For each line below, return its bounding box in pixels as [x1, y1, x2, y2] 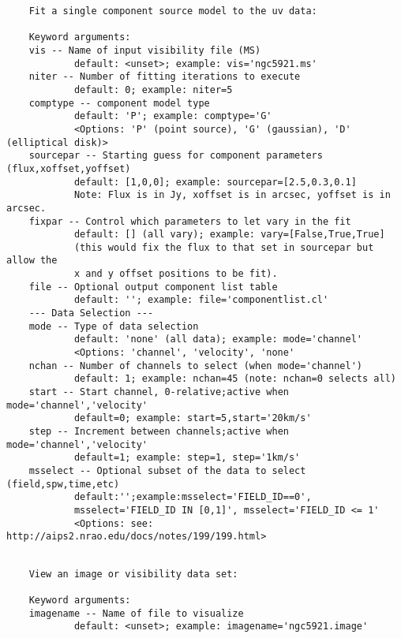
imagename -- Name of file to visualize [28, 607, 244, 619]
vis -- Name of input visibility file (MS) [28, 44, 261, 56]
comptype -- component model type [28, 97, 210, 109]
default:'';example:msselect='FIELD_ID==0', [73, 491, 312, 503]
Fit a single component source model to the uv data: [28, 6, 317, 17]
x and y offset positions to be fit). [73, 268, 278, 280]
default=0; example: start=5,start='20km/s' [73, 412, 312, 424]
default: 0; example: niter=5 [73, 84, 233, 95]
